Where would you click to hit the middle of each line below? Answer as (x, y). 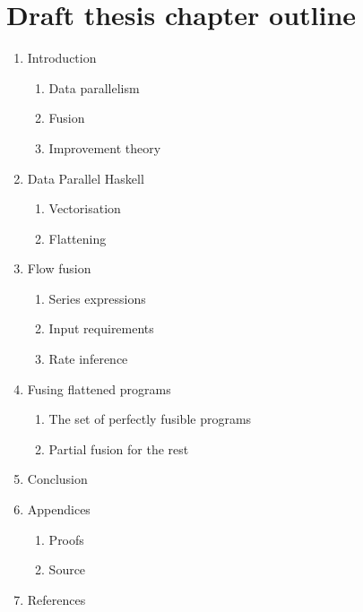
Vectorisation (85, 208)
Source (67, 569)
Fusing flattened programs (99, 388)
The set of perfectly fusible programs (150, 419)
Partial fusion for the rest (119, 448)
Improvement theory (105, 147)
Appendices (59, 509)
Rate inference (88, 359)
